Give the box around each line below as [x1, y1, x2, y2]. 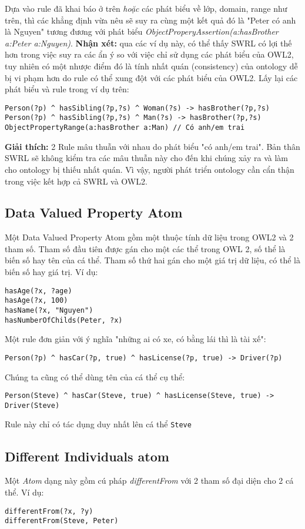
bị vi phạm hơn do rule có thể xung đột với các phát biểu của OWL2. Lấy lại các [5, 71, 298, 83]
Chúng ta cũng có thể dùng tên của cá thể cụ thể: [5, 370, 185, 383]
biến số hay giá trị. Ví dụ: [5, 266, 98, 278]
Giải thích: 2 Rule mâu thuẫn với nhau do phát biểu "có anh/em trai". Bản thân [5, 140, 300, 152]
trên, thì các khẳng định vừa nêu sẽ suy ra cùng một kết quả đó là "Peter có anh [5, 14, 296, 26]
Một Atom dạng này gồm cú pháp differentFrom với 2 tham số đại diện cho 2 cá [5, 474, 294, 487]
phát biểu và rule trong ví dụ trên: [5, 83, 129, 95]
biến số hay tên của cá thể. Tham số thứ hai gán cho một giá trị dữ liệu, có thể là [5, 254, 300, 266]
